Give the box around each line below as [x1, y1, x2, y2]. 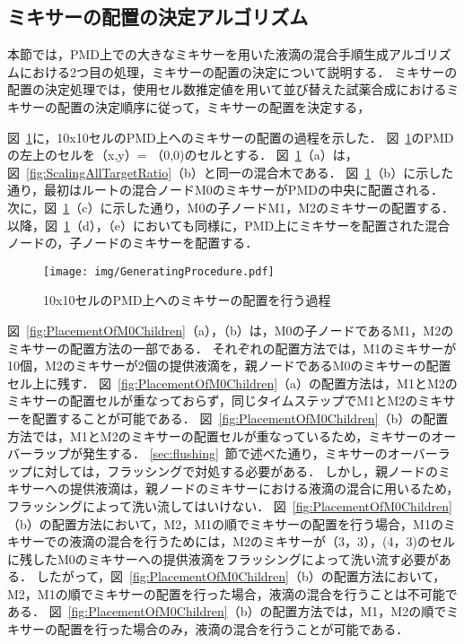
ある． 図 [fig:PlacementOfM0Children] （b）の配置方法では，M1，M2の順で [7, 602, 447, 621]
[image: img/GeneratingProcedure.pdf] [43, 265, 275, 278]
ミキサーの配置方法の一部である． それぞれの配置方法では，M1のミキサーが [7, 338, 457, 357]
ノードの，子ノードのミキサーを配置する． [7, 233, 258, 252]
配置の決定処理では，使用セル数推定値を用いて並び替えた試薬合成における [7, 80, 447, 99]
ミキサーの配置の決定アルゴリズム [7, 3, 309, 30]
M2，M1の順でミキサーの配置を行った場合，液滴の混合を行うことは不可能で [7, 584, 458, 603]
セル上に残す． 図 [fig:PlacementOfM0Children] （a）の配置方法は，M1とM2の [7, 373, 458, 392]
